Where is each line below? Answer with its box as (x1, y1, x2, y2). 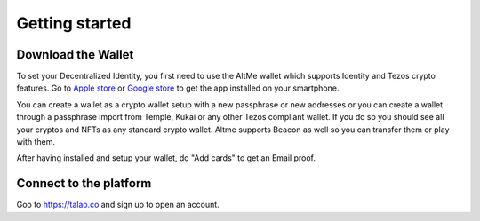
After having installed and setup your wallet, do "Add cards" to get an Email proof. (16, 153, 316, 163)
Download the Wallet (16, 47, 134, 62)
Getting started (16, 13, 132, 33)
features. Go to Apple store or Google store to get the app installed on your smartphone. (16, 83, 340, 93)
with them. (16, 137, 55, 147)
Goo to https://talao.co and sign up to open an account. (16, 200, 220, 210)
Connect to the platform (16, 176, 152, 191)
